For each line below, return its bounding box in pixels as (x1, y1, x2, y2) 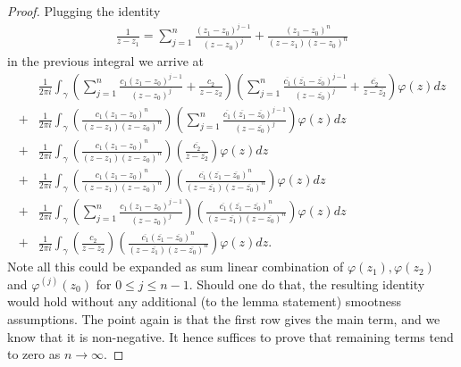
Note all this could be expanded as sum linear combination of (7, 257, 344, 276)
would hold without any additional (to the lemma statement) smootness (7, 292, 401, 311)
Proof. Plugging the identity (7, 2, 161, 20)
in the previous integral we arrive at (7, 52, 204, 71)
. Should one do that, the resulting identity (189, 274, 425, 293)
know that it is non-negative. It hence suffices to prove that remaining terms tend (7, 327, 454, 346)
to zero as (7, 345, 61, 363)
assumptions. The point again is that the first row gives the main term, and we (7, 309, 440, 328)
